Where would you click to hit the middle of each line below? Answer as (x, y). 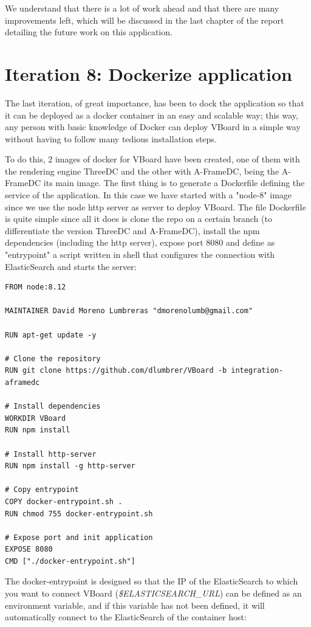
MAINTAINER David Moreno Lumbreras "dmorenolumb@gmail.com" (129, 311)
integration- (257, 371)
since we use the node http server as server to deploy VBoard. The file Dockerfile (155, 206)
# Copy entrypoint (42, 490)
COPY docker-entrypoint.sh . (64, 501)
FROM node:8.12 (36, 287)
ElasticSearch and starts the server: (71, 266)
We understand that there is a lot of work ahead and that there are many (142, 8)
